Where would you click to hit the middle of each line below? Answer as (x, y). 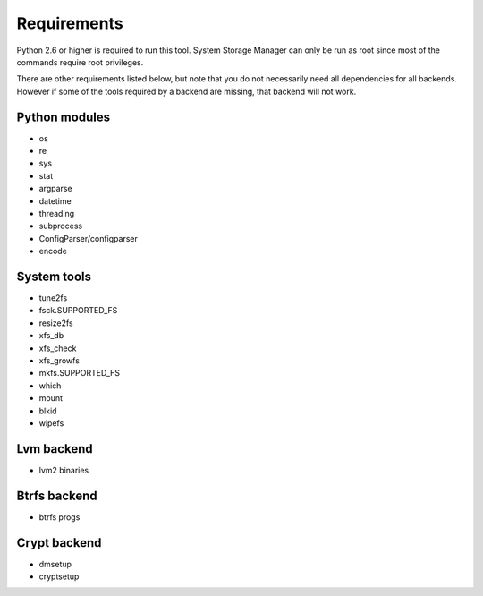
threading (57, 213)
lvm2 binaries (64, 470)
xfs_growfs (59, 361)
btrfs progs (59, 517)
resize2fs (56, 323)
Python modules (64, 117)
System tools (54, 276)
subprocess (61, 226)
